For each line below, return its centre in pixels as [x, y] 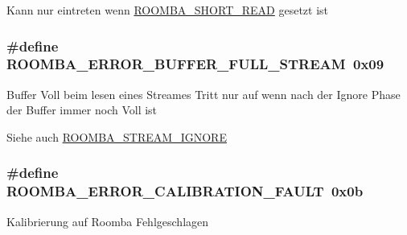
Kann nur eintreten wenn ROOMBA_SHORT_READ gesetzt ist [168, 10]
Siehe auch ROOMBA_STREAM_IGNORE [117, 136]
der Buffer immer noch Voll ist [82, 110]
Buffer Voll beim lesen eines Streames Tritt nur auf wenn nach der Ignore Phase [203, 94]
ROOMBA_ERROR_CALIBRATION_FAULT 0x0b [185, 191]
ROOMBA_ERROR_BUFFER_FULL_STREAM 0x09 [195, 64]
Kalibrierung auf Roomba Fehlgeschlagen [108, 221]
